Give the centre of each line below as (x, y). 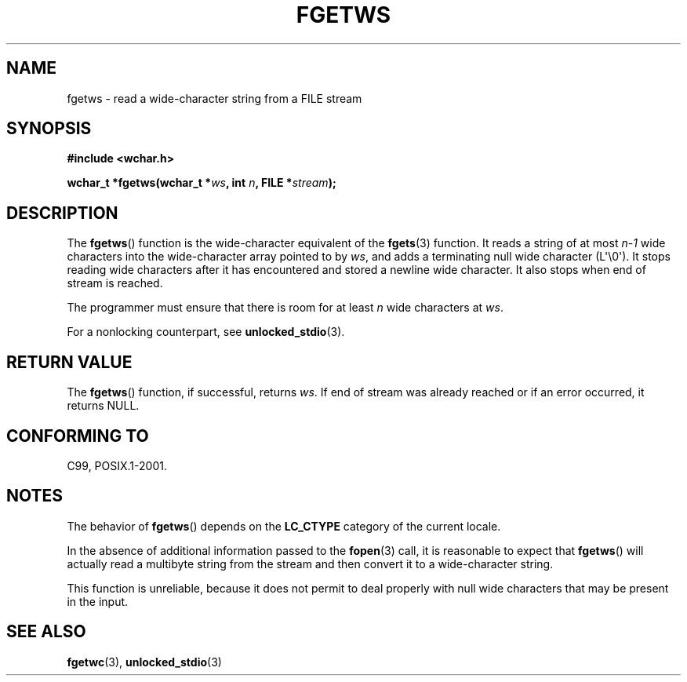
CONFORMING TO (78, 436)
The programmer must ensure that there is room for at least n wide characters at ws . (285, 308)
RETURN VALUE (69, 362)
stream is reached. (115, 283)
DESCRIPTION (62, 213)
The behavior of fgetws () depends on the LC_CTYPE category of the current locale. (284, 526)
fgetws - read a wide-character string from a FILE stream (214, 98)
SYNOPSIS (49, 129)
